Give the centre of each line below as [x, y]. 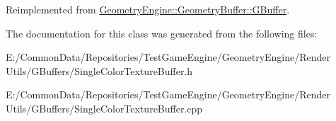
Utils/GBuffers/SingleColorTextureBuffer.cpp [104, 108]
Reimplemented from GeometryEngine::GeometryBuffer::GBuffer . [148, 9]
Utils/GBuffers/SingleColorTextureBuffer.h [99, 70]
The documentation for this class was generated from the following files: [162, 33]
